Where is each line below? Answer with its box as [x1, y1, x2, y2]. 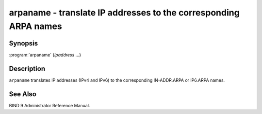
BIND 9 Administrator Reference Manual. [9, 102, 90, 108]
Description [9, 64, 46, 72]
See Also [9, 90, 36, 98]
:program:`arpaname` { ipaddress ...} [9, 52, 82, 57]
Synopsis [9, 39, 38, 47]
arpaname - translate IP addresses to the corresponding [9, 7, 240, 18]
